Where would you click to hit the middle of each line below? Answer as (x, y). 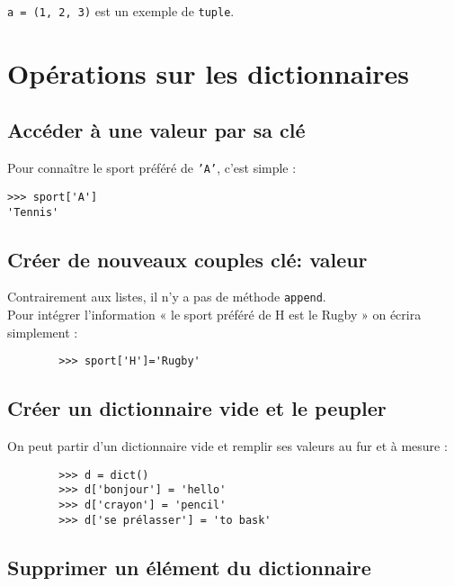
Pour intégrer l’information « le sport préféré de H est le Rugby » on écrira (214, 315)
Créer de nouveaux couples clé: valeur (187, 259)
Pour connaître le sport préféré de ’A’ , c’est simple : (152, 168)
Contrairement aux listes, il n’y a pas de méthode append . (167, 297)
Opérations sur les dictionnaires (209, 72)
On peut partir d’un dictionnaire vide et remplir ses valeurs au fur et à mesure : (227, 446)
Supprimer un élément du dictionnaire (189, 567)
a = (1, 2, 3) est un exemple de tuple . (121, 11)
